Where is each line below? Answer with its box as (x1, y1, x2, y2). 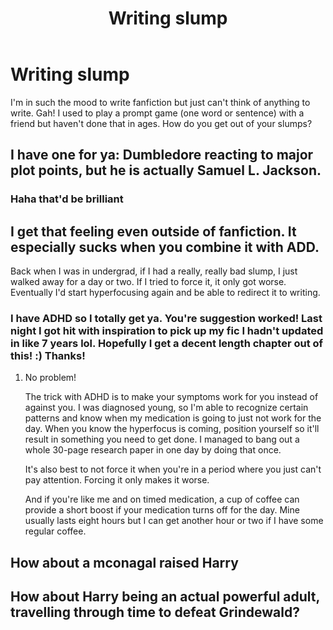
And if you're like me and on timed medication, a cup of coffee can (24, 493, 300, 506)
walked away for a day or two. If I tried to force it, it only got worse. (10, 276, 287, 288)
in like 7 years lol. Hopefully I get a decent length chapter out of (10, 336, 324, 350)
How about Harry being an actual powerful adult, (10, 588, 320, 606)
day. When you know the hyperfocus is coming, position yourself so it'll (24, 423, 320, 435)
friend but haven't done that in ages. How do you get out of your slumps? (10, 117, 313, 129)
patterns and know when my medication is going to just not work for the (24, 412, 322, 424)
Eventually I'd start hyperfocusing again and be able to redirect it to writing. (10, 287, 321, 299)
